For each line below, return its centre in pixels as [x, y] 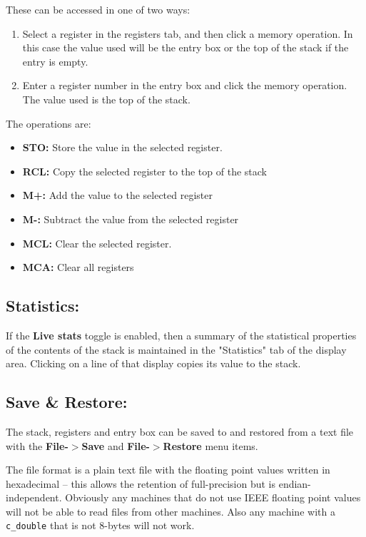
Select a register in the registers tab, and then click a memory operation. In [188, 33]
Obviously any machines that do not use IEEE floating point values [213, 497]
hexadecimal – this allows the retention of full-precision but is [141, 483]
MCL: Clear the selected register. [97, 243]
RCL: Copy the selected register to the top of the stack [144, 171]
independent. [34, 497]
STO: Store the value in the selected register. [122, 147]
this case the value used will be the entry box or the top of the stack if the [185, 47]
